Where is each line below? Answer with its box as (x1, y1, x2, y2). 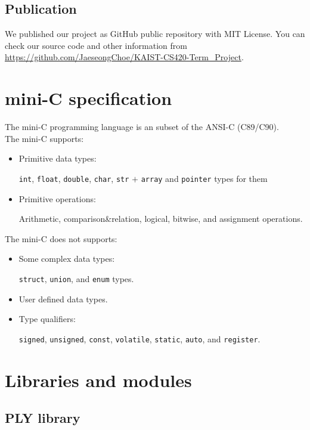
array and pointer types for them (141, 172, 268, 184)
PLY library (5, 409, 80, 427)
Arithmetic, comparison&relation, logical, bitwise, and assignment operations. (18, 212, 303, 225)
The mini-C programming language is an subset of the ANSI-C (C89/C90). (5, 120, 279, 133)
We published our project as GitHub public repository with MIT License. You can (5, 27, 305, 40)
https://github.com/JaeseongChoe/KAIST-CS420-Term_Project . (5, 51, 244, 63)
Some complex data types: (18, 252, 115, 265)
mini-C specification (5, 86, 172, 110)
